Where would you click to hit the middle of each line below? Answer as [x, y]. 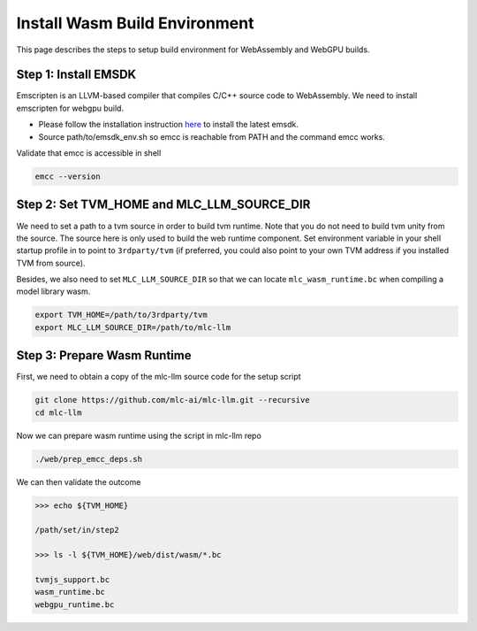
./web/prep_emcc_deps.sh [89, 459]
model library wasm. [53, 291]
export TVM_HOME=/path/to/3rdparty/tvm [121, 315]
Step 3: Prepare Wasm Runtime [104, 355]
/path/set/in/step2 [77, 530]
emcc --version [68, 177]
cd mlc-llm [58, 412]
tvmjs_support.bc [72, 579]
